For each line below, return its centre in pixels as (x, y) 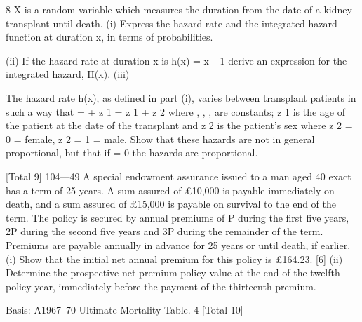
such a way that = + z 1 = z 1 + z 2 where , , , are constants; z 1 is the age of (176, 111)
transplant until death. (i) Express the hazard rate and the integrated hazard (172, 23)
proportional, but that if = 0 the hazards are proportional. (132, 153)
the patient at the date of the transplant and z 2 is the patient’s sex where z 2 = (179, 125)
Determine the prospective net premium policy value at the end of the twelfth (173, 273)
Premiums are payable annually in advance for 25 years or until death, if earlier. (178, 244)
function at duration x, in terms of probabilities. (109, 37)
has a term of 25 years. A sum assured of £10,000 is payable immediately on (170, 190)
